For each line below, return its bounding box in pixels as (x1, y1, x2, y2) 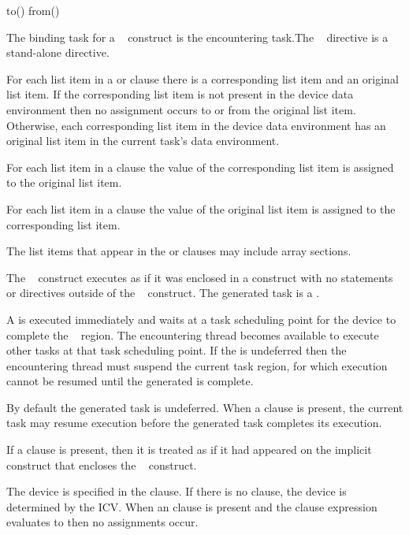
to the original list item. (6, 174, 122, 191)
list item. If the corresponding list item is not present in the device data (6, 86, 354, 102)
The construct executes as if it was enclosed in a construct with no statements (6, 269, 393, 285)
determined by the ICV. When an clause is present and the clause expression (6, 498, 377, 515)
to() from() (6, 2, 60, 18)
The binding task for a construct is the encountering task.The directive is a (6, 28, 389, 45)
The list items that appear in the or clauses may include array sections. (6, 243, 351, 259)
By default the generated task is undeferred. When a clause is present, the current (6, 399, 403, 415)
